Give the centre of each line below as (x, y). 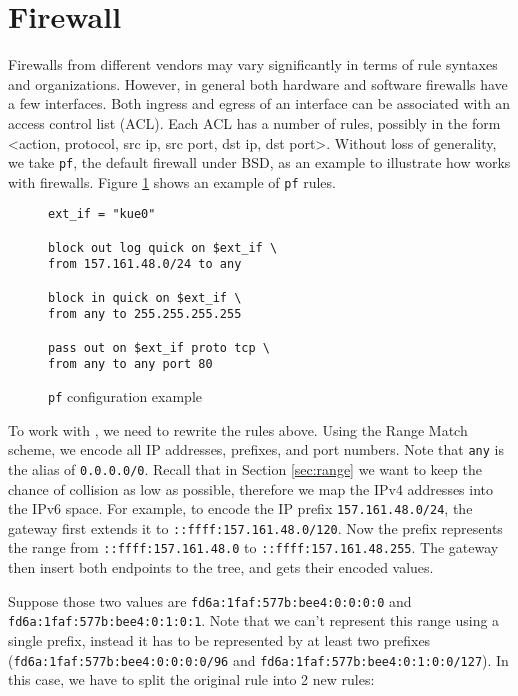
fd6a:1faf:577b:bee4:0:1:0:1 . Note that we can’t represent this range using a (254, 620)
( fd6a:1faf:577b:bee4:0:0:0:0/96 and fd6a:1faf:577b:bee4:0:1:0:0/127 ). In (258, 659)
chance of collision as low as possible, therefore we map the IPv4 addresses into (251, 488)
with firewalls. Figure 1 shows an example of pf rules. (172, 181)
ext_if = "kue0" (102, 214)
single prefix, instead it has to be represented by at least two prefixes (219, 640)
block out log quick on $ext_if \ (163, 247)
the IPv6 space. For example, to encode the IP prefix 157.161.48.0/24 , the (240, 508)
